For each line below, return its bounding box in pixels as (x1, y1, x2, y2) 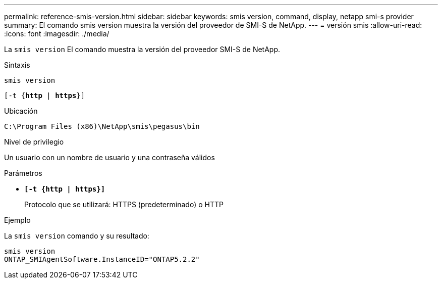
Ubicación (4, 107, 38, 115)
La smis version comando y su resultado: (4, 231, 149, 240)
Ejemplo (4, 216, 31, 224)
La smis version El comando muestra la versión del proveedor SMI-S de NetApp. (4, 45, 281, 54)
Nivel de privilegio (4, 137, 64, 146)
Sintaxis (4, 61, 30, 69)
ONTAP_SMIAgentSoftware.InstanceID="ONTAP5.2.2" (4, 255, 200, 263)
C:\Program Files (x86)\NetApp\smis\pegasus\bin (4, 122, 200, 130)
